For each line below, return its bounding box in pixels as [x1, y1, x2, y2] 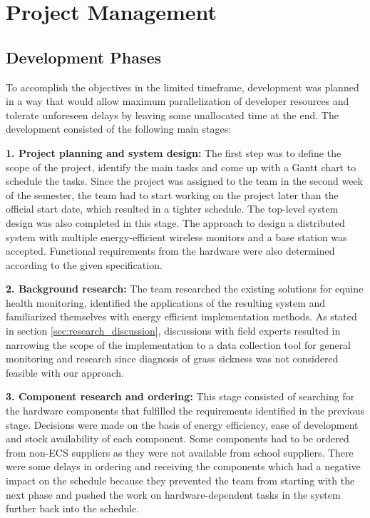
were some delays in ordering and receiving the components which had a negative [6, 459, 361, 474]
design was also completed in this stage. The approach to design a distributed [6, 215, 345, 230]
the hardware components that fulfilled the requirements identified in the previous [6, 403, 364, 418]
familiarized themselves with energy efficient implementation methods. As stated [6, 309, 357, 324]
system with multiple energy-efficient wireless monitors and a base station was [6, 229, 347, 244]
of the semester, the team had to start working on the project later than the [6, 187, 339, 202]
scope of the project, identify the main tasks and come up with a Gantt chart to [6, 159, 356, 174]
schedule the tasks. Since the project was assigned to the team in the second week [6, 173, 363, 188]
